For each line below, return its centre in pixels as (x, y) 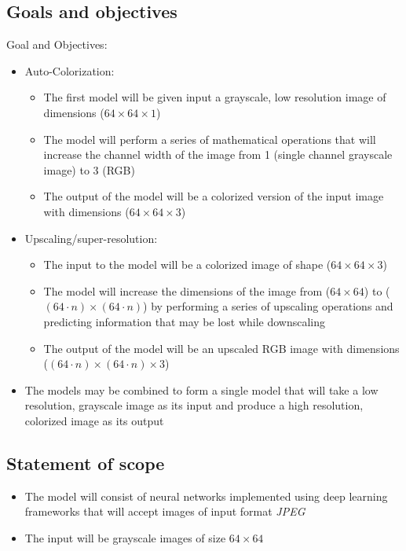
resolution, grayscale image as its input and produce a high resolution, (194, 405)
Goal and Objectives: (57, 44)
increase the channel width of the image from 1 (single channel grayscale (218, 154)
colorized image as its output (94, 420)
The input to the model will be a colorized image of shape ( (187, 264)
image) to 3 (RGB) (89, 169)
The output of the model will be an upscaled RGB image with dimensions (221, 348)
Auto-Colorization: (69, 70)
